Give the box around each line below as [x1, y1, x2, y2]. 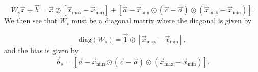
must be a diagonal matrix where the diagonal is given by [71, 15, 252, 26]
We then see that [4, 15, 58, 26]
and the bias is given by [4, 45, 79, 56]
